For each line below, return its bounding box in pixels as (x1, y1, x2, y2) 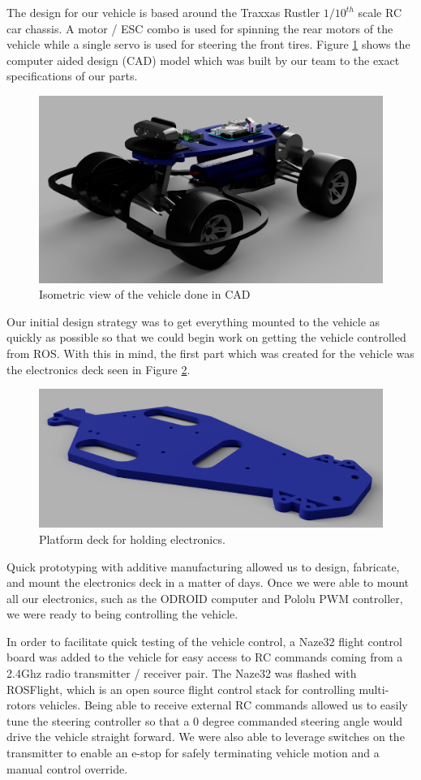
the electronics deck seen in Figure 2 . (6, 360, 191, 377)
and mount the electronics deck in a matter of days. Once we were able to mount (6, 574, 410, 591)
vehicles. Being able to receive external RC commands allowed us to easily (39, 696, 408, 713)
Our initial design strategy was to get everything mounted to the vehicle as (6, 312, 380, 330)
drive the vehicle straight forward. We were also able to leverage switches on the (6, 728, 405, 745)
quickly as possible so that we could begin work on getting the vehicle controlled (6, 329, 406, 346)
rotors (6, 696, 36, 713)
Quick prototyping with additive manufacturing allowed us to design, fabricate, (6, 558, 400, 575)
